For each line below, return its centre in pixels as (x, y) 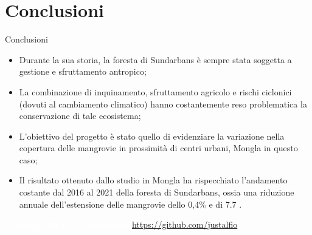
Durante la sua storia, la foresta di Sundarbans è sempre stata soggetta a (155, 59)
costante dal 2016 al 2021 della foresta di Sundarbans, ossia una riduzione (157, 192)
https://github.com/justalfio (185, 224)
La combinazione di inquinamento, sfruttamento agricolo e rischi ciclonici (155, 91)
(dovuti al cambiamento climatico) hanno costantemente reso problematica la (163, 104)
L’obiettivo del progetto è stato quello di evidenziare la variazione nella (152, 136)
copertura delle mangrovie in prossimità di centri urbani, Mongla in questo (158, 148)
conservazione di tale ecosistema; (80, 116)
